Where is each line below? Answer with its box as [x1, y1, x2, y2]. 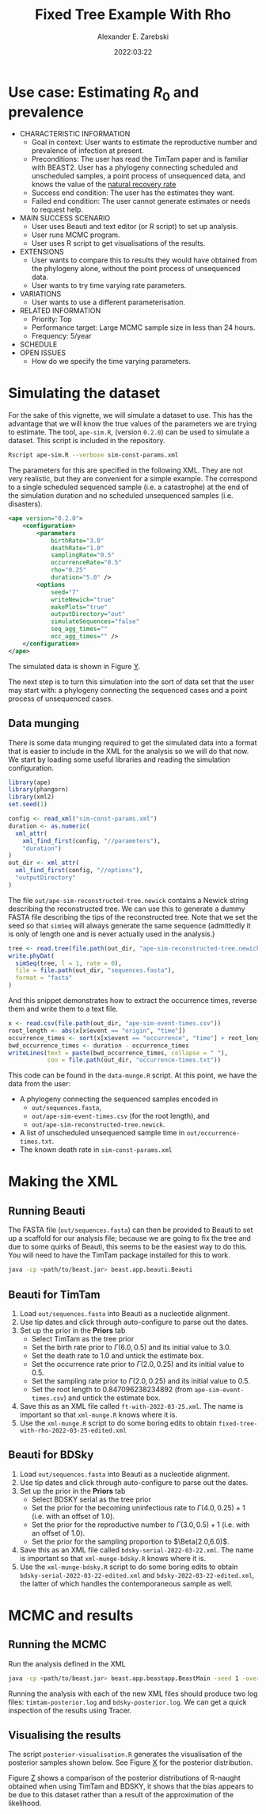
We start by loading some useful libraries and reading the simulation [8, 755, 231, 764]
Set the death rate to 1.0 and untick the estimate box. [31, 1350, 204, 1360]
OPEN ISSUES [19, 348, 66, 358]
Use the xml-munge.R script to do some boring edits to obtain [19, 1418, 217, 1428]
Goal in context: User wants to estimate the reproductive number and [31, 137, 257, 147]
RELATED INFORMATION [19, 306, 101, 316]
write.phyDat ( [8, 951, 55, 960]
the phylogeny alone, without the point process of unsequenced [31, 264, 241, 274]
